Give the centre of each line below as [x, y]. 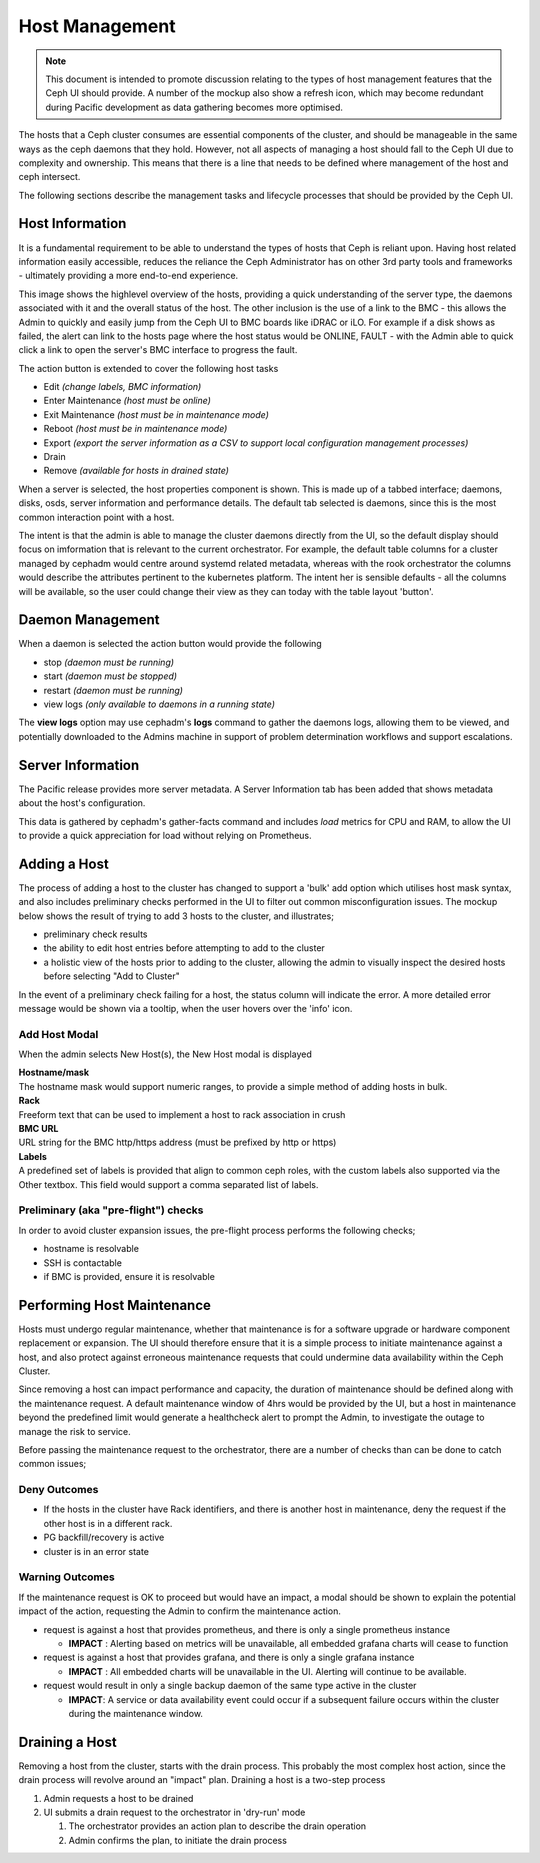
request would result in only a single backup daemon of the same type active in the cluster [230, 1686]
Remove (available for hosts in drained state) [136, 471]
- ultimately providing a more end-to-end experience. [128, 276]
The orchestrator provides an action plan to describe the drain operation [217, 1826]
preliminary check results [95, 934]
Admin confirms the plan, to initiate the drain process [177, 1840]
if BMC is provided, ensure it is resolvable [129, 1276]
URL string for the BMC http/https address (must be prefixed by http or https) [177, 1142]
